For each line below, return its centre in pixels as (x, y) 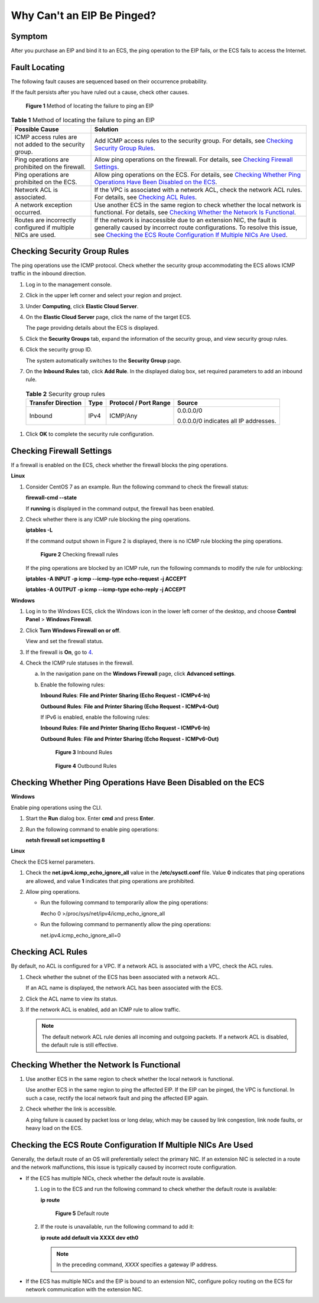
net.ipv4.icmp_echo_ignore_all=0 (81, 935)
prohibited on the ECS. (46, 182)
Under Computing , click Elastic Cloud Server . (82, 306)
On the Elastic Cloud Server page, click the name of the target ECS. (108, 317)
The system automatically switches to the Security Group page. (104, 360)
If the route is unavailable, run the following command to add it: (117, 1227)
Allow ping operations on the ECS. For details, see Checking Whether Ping (198, 174)
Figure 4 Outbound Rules (86, 765)
